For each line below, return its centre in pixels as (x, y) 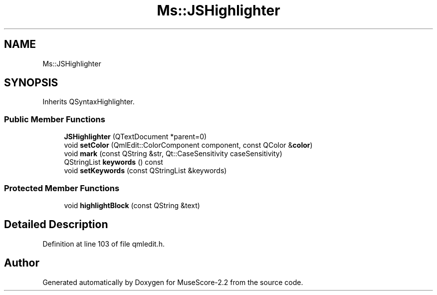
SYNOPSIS (31, 83)
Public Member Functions (55, 119)
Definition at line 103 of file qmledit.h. (104, 244)
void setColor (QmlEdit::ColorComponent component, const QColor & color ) (188, 145)
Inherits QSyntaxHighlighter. (89, 102)
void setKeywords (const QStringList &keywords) (145, 171)
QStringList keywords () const (113, 162)
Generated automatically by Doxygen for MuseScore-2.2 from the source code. (173, 282)
